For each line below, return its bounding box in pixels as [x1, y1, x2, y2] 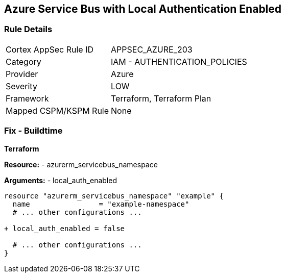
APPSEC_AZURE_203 [111, 44, 193, 55]
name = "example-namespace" [12, 199, 189, 208]
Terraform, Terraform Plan [111, 93, 211, 104]
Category [6, 56, 41, 67]
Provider [6, 68, 38, 79]
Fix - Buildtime [4, 125, 63, 136]
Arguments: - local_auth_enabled [4, 175, 117, 185]
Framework [6, 93, 49, 104]
